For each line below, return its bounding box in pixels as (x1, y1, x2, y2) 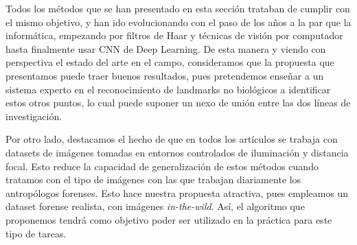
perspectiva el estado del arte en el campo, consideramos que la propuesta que (5, 55, 334, 69)
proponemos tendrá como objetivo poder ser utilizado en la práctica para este (5, 212, 332, 226)
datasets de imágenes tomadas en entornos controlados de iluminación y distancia (5, 145, 349, 159)
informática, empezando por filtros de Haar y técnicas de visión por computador (5, 28, 343, 43)
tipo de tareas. (5, 226, 67, 240)
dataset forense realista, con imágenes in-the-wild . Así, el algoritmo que (5, 199, 305, 213)
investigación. (5, 108, 62, 123)
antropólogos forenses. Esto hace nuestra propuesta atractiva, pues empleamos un (5, 185, 349, 200)
